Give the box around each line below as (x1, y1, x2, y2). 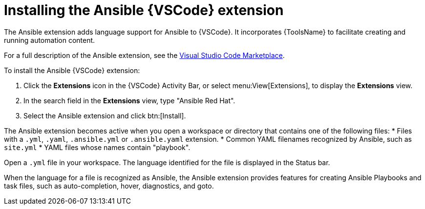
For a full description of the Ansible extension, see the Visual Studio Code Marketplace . (4, 51, 285, 59)
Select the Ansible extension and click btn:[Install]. (23, 111, 186, 120)
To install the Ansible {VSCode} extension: (4, 66, 140, 75)
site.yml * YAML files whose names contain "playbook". (4, 143, 191, 152)
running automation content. (4, 36, 95, 44)
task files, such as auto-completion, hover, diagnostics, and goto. (4, 181, 214, 190)
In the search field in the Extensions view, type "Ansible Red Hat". (23, 96, 235, 105)
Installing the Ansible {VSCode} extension (4, 2, 284, 19)
